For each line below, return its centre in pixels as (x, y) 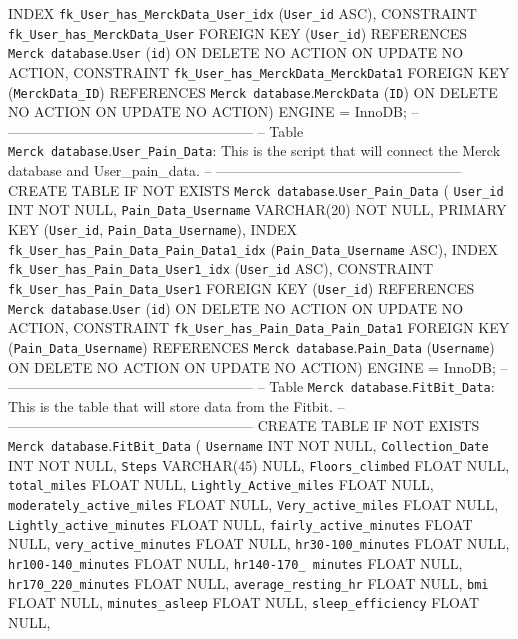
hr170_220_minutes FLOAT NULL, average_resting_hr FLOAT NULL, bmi (248, 582)
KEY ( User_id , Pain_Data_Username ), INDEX (152, 229)
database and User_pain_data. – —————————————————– (235, 170)
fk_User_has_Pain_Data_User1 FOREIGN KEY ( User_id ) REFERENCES (241, 288)
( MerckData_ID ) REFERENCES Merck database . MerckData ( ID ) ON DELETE (253, 91)
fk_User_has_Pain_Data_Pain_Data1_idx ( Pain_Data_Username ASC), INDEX (253, 248)
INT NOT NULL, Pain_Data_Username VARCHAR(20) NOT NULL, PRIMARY (257, 209)
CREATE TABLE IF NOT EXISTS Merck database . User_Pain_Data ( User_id (256, 189)
